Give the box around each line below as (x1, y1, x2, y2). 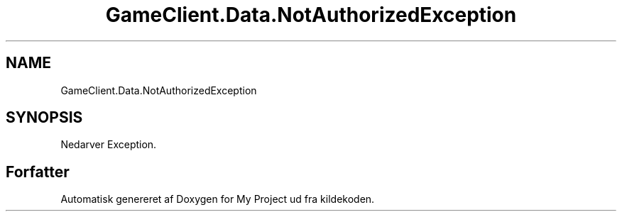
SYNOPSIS (6, 108, 83, 127)
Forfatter (6, 162, 70, 181)
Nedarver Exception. (60, 138, 157, 151)
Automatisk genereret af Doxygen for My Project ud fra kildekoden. (60, 193, 375, 206)
